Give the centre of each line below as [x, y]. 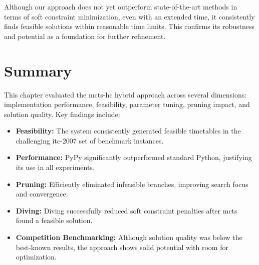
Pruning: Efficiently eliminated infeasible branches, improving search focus [132, 184]
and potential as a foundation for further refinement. [85, 36]
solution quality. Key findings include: [62, 114]
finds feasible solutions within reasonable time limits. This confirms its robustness [129, 26]
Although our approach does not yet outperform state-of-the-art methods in [121, 6]
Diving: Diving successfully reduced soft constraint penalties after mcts [126, 210]
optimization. [36, 257]
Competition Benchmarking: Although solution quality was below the [129, 237]
